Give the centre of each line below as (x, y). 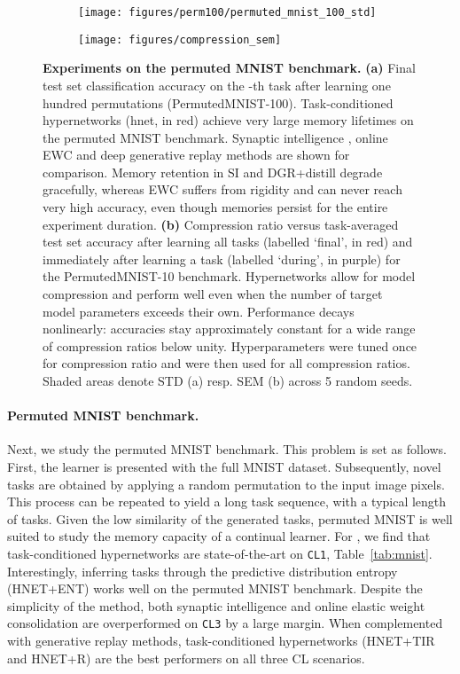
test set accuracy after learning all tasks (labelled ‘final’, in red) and (228, 242)
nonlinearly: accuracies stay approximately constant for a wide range (229, 329)
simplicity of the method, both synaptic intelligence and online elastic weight (216, 605)
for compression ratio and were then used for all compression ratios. (226, 363)
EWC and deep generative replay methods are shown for (196, 155)
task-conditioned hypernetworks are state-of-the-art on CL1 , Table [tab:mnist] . (220, 553)
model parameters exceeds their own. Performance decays (199, 311)
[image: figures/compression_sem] (180, 39)
